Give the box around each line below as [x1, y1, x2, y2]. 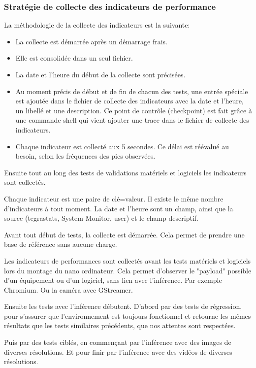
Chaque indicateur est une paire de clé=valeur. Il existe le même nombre [4, 193, 224, 203]
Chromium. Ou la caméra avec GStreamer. [4, 284, 133, 295]
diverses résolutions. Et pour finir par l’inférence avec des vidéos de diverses [4, 346, 232, 357]
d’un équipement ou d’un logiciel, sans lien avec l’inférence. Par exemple [4, 275, 222, 285]
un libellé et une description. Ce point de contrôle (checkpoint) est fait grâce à [15, 105, 252, 115]
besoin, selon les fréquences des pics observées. [15, 151, 156, 161]
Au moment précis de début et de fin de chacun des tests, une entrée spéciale [15, 86, 248, 96]
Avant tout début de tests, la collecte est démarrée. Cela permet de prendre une [4, 229, 245, 239]
